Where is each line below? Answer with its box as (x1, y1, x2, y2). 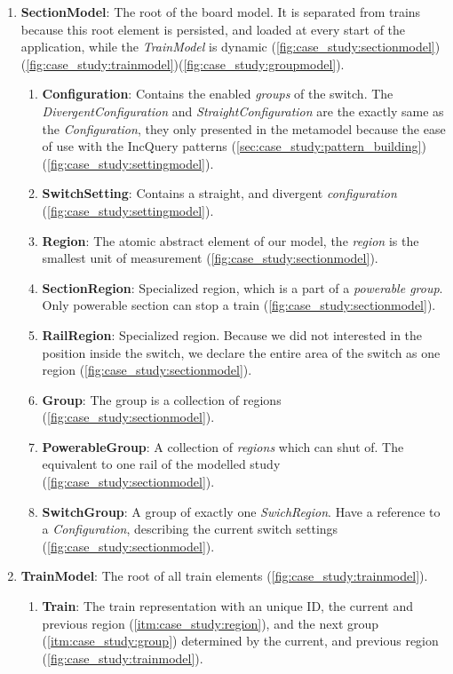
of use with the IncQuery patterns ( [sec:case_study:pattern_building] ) (42, 137, 426, 155)
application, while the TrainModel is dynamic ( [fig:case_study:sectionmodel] (20, 37, 435, 56)
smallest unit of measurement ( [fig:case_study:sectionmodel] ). (42, 249, 378, 267)
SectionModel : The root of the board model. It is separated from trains (20, 3, 421, 20)
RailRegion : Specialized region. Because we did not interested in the (42, 325, 423, 344)
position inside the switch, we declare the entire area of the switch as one (42, 343, 441, 361)
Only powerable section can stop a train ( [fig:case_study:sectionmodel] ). (42, 296, 436, 314)
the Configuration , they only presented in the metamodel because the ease (42, 119, 446, 138)
